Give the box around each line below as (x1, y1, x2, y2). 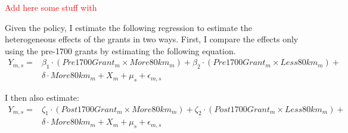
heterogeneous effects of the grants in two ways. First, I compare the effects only (5, 33, 299, 45)
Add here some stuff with (5, 1, 97, 13)
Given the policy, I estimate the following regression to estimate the (5, 21, 253, 33)
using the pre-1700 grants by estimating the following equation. (5, 44, 236, 57)
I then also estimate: (5, 91, 79, 104)
